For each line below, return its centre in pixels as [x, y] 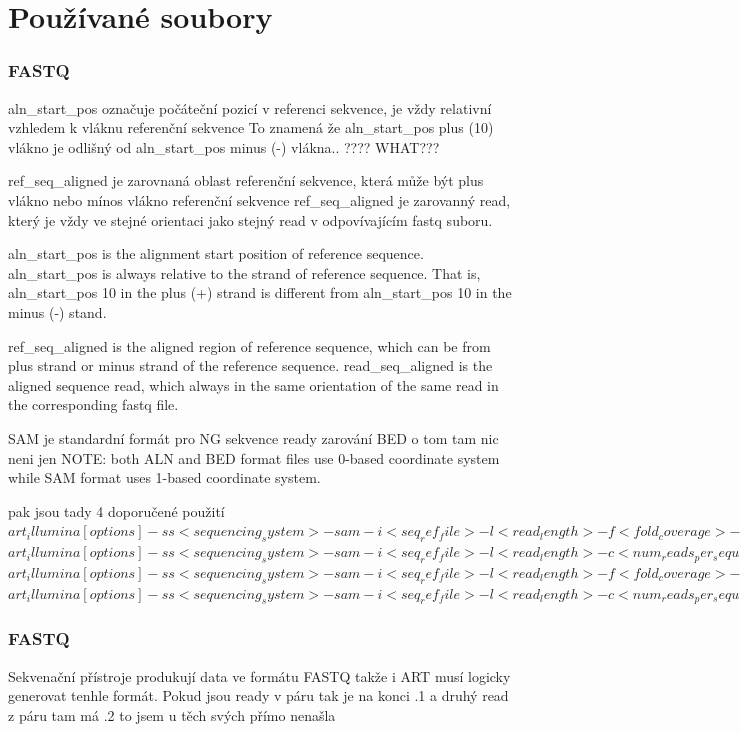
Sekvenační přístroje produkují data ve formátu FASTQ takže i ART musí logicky [259, 675]
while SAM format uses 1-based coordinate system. [164, 477]
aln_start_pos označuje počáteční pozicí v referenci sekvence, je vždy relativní [250, 107]
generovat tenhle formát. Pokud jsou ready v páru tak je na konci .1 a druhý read [258, 695]
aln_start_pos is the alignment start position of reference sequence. [216, 253]
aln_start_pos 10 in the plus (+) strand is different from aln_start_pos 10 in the [260, 292]
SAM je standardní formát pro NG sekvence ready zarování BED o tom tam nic [253, 437]
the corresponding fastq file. [93, 404]
